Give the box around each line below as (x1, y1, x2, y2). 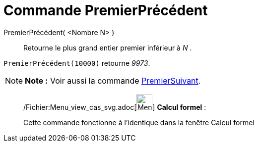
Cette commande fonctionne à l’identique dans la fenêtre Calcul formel (23, 118, 255, 127)
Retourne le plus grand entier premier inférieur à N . (23, 43, 192, 52)
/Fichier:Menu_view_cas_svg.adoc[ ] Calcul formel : (23, 102, 206, 111)
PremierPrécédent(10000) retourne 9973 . (3, 58, 150, 67)
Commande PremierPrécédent (3, 2, 208, 19)
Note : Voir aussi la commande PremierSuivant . (25, 75, 201, 86)
